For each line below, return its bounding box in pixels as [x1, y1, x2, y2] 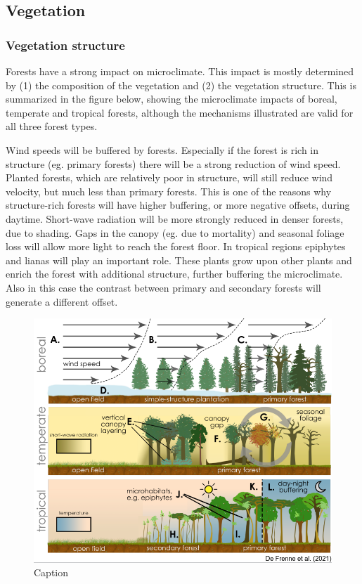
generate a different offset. [6, 294, 118, 309]
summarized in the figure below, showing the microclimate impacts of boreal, [6, 91, 337, 106]
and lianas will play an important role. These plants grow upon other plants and [6, 252, 352, 267]
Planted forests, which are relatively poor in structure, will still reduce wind [6, 170, 333, 185]
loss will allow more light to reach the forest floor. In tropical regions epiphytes [6, 239, 346, 254]
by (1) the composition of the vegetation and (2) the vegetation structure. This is [6, 77, 356, 92]
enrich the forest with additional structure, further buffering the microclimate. [6, 266, 343, 281]
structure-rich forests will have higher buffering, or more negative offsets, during [6, 197, 350, 212]
